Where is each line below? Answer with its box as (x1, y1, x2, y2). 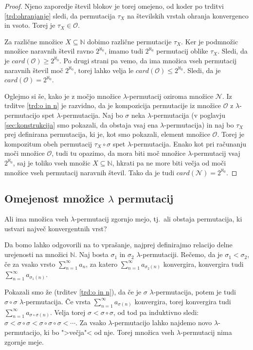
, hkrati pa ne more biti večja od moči (112, 157, 226, 167)
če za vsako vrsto (4, 258, 55, 269)
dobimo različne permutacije (87, 36, 172, 46)
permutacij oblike (156, 46, 208, 56)
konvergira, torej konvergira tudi (134, 296, 231, 306)
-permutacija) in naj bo (164, 119, 234, 129)
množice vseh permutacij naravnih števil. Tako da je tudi (4, 167, 175, 177)
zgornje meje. (4, 336, 44, 347)
